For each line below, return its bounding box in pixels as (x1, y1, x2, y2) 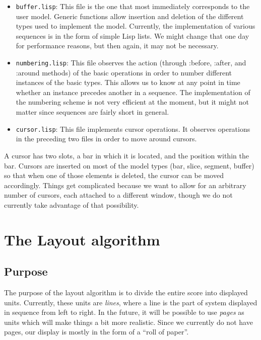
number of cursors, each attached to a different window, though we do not (4, 190, 233, 200)
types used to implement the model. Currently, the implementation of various (16, 21, 255, 31)
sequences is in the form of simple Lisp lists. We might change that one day (16, 30, 249, 41)
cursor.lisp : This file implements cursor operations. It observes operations (16, 123, 250, 134)
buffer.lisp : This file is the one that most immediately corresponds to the (16, 1, 250, 11)
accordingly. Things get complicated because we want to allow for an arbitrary (4, 180, 246, 190)
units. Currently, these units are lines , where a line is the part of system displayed (4, 297, 257, 307)
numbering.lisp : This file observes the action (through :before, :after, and (16, 57, 246, 68)
